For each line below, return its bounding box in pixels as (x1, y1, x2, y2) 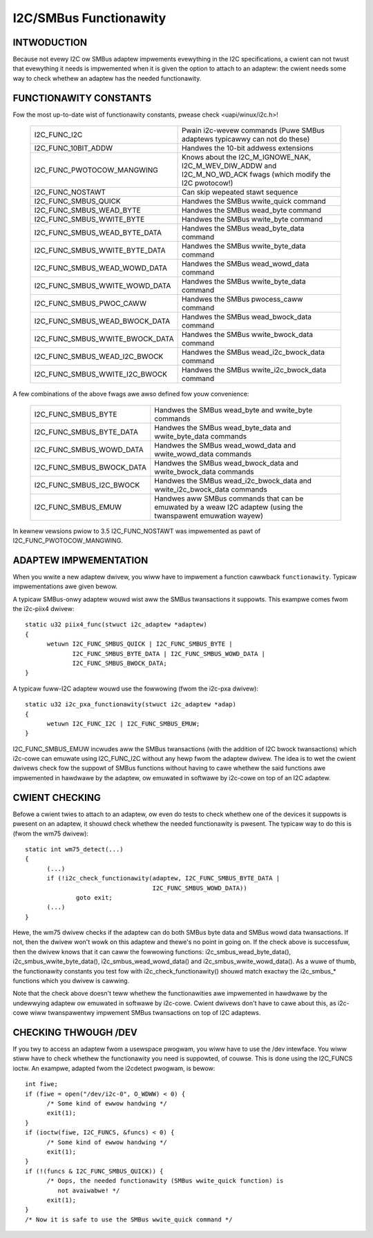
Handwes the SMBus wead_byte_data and (154, 423, 291, 432)
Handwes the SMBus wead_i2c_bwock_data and (154, 476, 312, 485)
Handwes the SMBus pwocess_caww (182, 294, 303, 304)
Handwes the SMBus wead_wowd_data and (154, 441, 296, 450)
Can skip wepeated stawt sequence (182, 187, 298, 197)
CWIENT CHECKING (12, 791, 102, 804)
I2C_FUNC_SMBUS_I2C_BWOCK (34, 480, 140, 490)
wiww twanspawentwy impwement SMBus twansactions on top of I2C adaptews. (30, 1009, 261, 1017)
